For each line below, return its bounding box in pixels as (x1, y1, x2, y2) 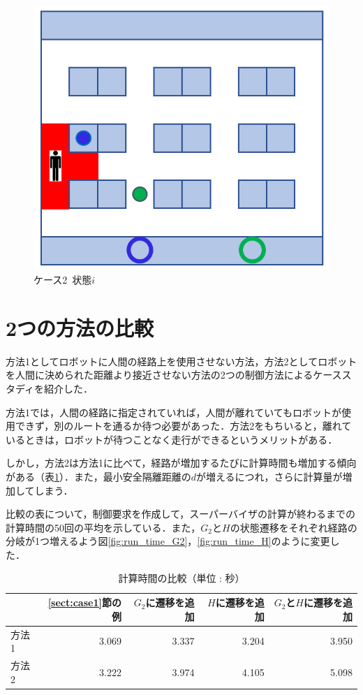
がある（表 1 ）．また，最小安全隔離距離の (6, 469, 191, 483)
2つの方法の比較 (6, 313, 154, 342)
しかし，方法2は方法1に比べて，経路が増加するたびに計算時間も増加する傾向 (6, 455, 357, 470)
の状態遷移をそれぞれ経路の (230, 520, 357, 534)
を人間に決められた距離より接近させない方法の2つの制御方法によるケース (6, 367, 342, 382)
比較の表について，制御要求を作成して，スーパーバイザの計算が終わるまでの (6, 506, 355, 521)
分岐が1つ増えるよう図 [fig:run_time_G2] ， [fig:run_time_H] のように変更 (6, 534, 330, 548)
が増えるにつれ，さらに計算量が (196, 469, 343, 483)
